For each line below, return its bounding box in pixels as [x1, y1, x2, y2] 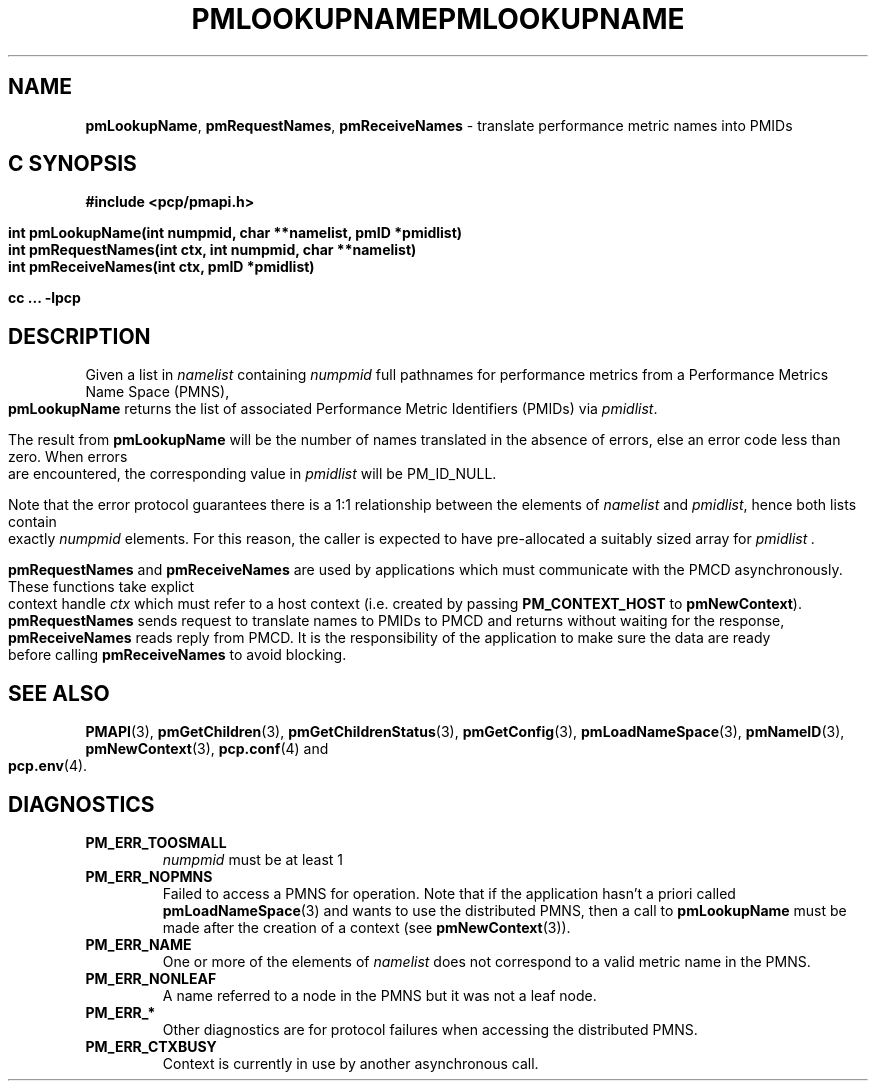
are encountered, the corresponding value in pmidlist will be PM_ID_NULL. [8, 465, 497, 483]
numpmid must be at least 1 [162, 850, 344, 868]
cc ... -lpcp [8, 289, 81, 307]
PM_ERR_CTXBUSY [85, 1037, 217, 1055]
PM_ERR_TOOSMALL [85, 833, 227, 851]
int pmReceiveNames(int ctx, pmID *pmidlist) [8, 258, 315, 276]
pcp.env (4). [8, 757, 88, 775]
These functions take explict [8, 578, 195, 596]
